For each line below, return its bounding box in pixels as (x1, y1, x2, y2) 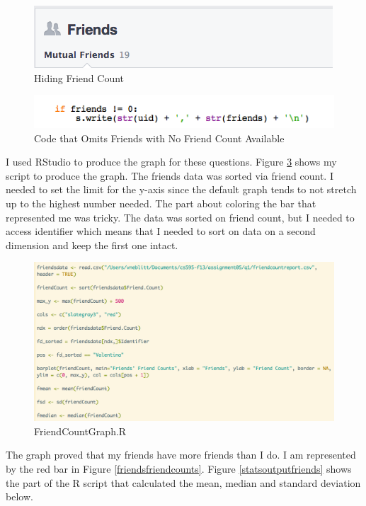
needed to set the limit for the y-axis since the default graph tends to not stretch (6, 182, 357, 197)
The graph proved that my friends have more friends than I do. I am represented (6, 447, 356, 462)
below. (6, 489, 33, 504)
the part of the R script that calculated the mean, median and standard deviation (6, 475, 361, 490)
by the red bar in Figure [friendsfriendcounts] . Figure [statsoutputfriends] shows (6, 461, 352, 476)
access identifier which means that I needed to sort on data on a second (6, 224, 316, 238)
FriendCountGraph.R (34, 423, 127, 438)
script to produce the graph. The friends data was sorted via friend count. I (6, 168, 333, 183)
